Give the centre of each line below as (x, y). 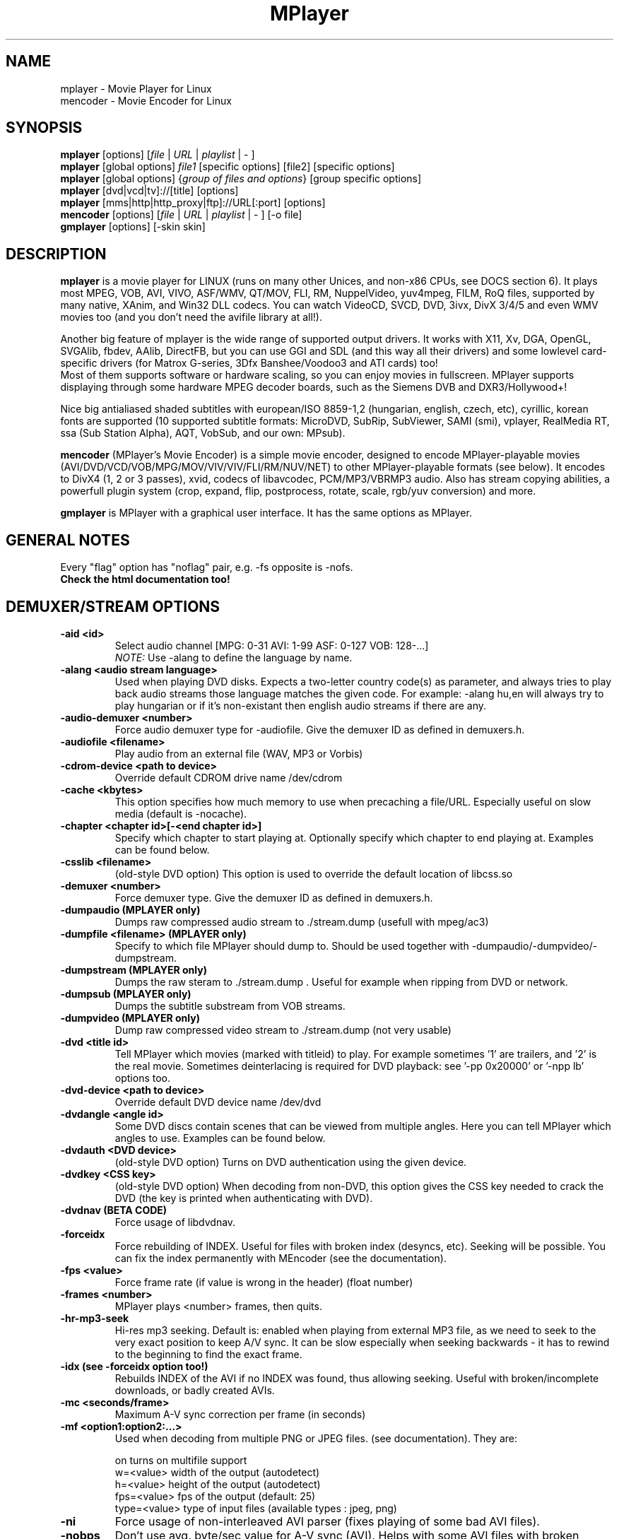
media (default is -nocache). (181, 813)
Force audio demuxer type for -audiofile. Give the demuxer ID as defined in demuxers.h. (320, 729)
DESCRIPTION (56, 254)
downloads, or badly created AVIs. (195, 1390)
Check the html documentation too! (145, 579)
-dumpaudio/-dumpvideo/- (535, 945)
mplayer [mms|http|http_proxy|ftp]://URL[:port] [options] (193, 203)
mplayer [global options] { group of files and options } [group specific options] (241, 179)
